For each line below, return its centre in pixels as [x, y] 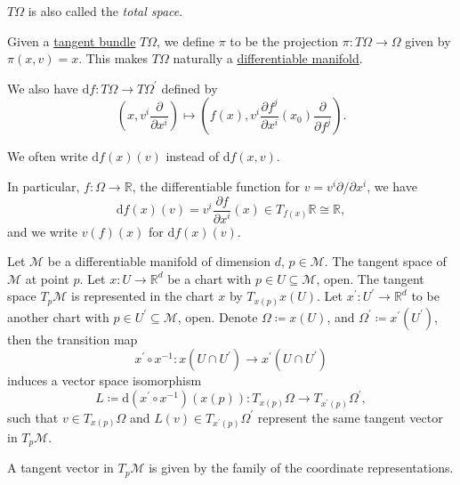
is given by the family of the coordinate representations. [301, 468]
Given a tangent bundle [72, 40]
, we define [186, 40]
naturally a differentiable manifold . [268, 58]
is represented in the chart [143, 296]
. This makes [113, 58]
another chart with [58, 316]
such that [33, 417]
